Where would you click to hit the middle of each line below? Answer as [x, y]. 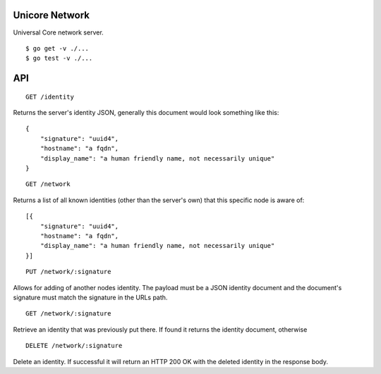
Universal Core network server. [58, 32]
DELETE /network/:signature [74, 346]
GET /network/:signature [68, 314]
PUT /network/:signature [68, 272]
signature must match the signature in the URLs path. [90, 297]
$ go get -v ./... [58, 48]
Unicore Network [52, 15]
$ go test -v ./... [59, 58]
